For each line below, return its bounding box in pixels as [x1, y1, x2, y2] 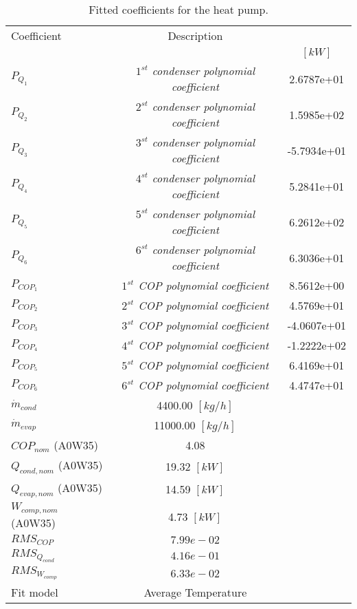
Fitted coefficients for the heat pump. [89, 1, 268, 17]
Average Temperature [143, 584, 247, 601]
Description [168, 28, 223, 43]
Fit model [11, 584, 58, 601]
